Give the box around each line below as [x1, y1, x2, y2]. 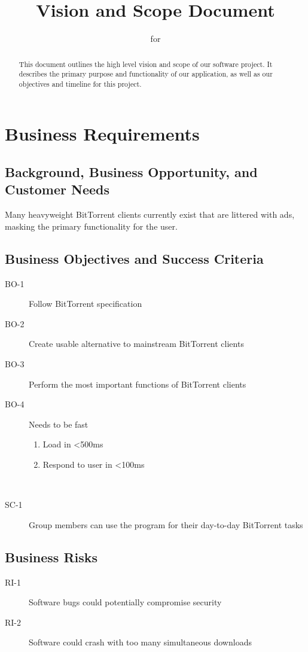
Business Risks [5, 547, 98, 566]
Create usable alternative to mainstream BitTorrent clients [29, 337, 244, 350]
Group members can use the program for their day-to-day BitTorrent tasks [29, 518, 303, 531]
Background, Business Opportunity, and [5, 163, 258, 181]
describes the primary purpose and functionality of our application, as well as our [19, 69, 273, 79]
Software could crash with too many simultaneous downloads [29, 636, 252, 648]
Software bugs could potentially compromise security [29, 596, 222, 608]
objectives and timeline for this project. [19, 78, 142, 89]
